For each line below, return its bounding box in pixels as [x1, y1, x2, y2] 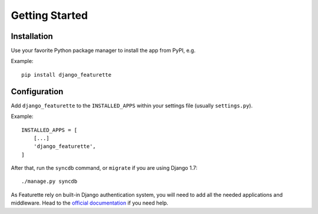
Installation [11, 31, 53, 41]
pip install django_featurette [21, 71, 112, 78]
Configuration [11, 86, 64, 97]
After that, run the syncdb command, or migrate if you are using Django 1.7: [11, 164, 197, 172]
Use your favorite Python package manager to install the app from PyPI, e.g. [11, 47, 196, 54]
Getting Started [11, 9, 88, 22]
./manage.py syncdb [21, 178, 78, 185]
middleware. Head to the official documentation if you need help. [11, 199, 168, 206]
